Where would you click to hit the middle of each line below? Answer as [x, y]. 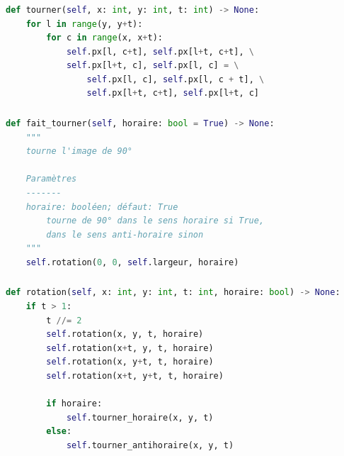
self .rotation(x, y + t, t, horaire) [130, 362]
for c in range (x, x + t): [104, 38]
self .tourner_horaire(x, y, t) [140, 417]
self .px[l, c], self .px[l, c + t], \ [176, 79]
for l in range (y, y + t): [84, 24]
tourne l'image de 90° [79, 151]
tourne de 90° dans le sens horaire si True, [155, 221]
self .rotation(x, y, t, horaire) [125, 334]
